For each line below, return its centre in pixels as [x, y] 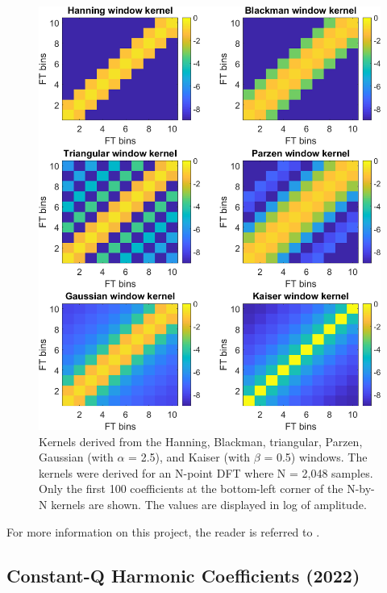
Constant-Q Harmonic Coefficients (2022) [183, 575]
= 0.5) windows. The [316, 457]
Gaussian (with [76, 457]
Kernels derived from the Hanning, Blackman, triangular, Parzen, [201, 441]
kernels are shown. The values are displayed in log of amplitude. [209, 504]
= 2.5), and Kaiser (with [189, 457]
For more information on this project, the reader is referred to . [163, 531]
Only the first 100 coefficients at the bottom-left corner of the [191, 489]
